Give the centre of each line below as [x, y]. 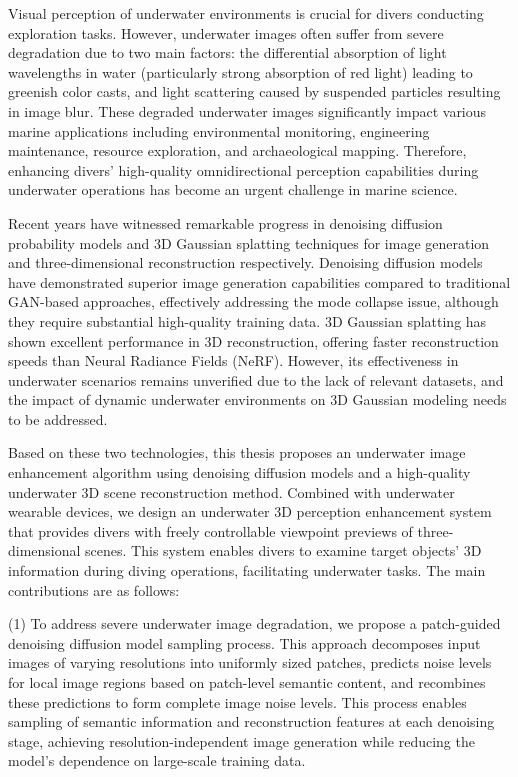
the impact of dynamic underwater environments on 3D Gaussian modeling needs [257, 399]
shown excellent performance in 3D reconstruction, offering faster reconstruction [253, 340]
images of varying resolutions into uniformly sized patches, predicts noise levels [250, 662]
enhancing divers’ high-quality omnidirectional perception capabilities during [243, 169]
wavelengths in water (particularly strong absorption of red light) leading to [240, 71]
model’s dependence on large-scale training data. [157, 760]
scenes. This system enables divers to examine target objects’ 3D [283, 550]
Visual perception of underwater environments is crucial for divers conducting [246, 13]
